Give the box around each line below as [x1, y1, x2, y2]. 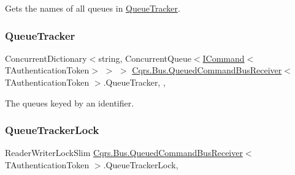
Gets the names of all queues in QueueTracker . [5, 2, 180, 14]
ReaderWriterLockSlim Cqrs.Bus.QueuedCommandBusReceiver [5, 146, 243, 159]
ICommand [202, 51, 245, 64]
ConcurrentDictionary [5, 51, 87, 64]
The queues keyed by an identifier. [5, 96, 134, 109]
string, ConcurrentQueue [98, 51, 191, 64]
